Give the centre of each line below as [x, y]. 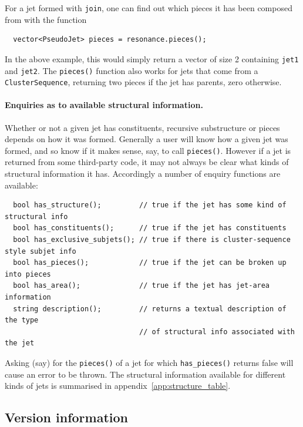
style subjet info [41, 251]
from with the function [46, 19]
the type [22, 320]
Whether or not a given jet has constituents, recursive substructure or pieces [142, 127]
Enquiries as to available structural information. [104, 105]
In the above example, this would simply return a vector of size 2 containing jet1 [152, 58]
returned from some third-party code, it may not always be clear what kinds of [147, 162]
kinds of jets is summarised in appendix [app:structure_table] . [118, 386]
